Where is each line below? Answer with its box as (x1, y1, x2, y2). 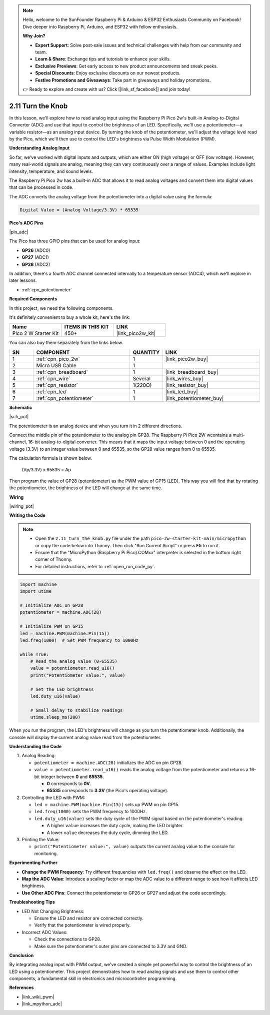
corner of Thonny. (35, 556, 72, 562)
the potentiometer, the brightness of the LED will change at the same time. (9, 485, 162, 491)
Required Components (9, 296, 57, 302)
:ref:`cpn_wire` (36, 375, 70, 382)
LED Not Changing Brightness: (21, 908, 84, 914)
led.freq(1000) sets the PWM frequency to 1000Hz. (34, 809, 147, 815)
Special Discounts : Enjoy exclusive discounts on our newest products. (35, 70, 181, 76)
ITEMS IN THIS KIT (64, 323, 109, 330)
